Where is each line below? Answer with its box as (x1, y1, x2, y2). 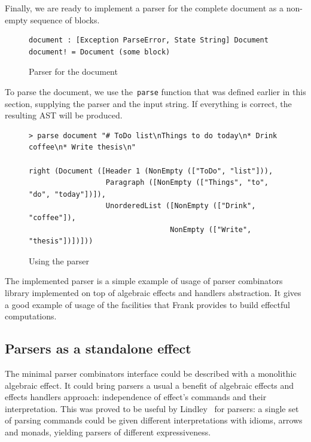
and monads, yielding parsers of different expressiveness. (5, 425, 211, 438)
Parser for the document (29, 65, 118, 78)
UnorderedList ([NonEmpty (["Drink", (105, 202, 256, 211)
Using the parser (29, 254, 89, 267)
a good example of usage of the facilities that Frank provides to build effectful (5, 298, 290, 310)
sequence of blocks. (30, 13, 100, 26)
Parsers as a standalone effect (5, 339, 191, 358)
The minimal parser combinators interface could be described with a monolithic (5, 367, 297, 379)
